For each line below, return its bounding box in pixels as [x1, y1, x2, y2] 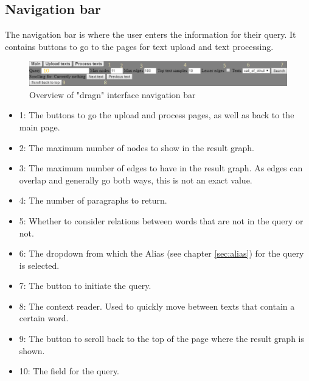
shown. [19, 344, 45, 357]
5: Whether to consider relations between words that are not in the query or [19, 214, 304, 227]
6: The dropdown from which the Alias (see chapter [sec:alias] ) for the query [19, 247, 304, 260]
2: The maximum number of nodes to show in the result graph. [19, 141, 254, 154]
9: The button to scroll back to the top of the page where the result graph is [19, 332, 304, 345]
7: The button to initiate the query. [19, 279, 151, 292]
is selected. [19, 258, 60, 271]
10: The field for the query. [19, 365, 120, 377]
